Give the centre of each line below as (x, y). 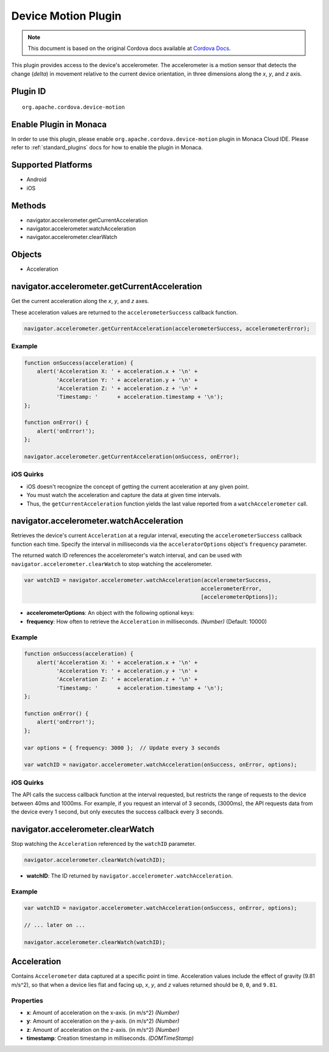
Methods (29, 205)
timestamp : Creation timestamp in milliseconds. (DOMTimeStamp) (110, 1038)
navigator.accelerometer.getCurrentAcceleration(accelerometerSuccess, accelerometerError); (167, 328)
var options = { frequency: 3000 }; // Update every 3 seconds (122, 748)
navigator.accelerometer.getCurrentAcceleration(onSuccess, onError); (132, 457)
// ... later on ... (55, 925)
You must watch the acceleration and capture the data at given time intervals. (124, 495)
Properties (27, 1000)
